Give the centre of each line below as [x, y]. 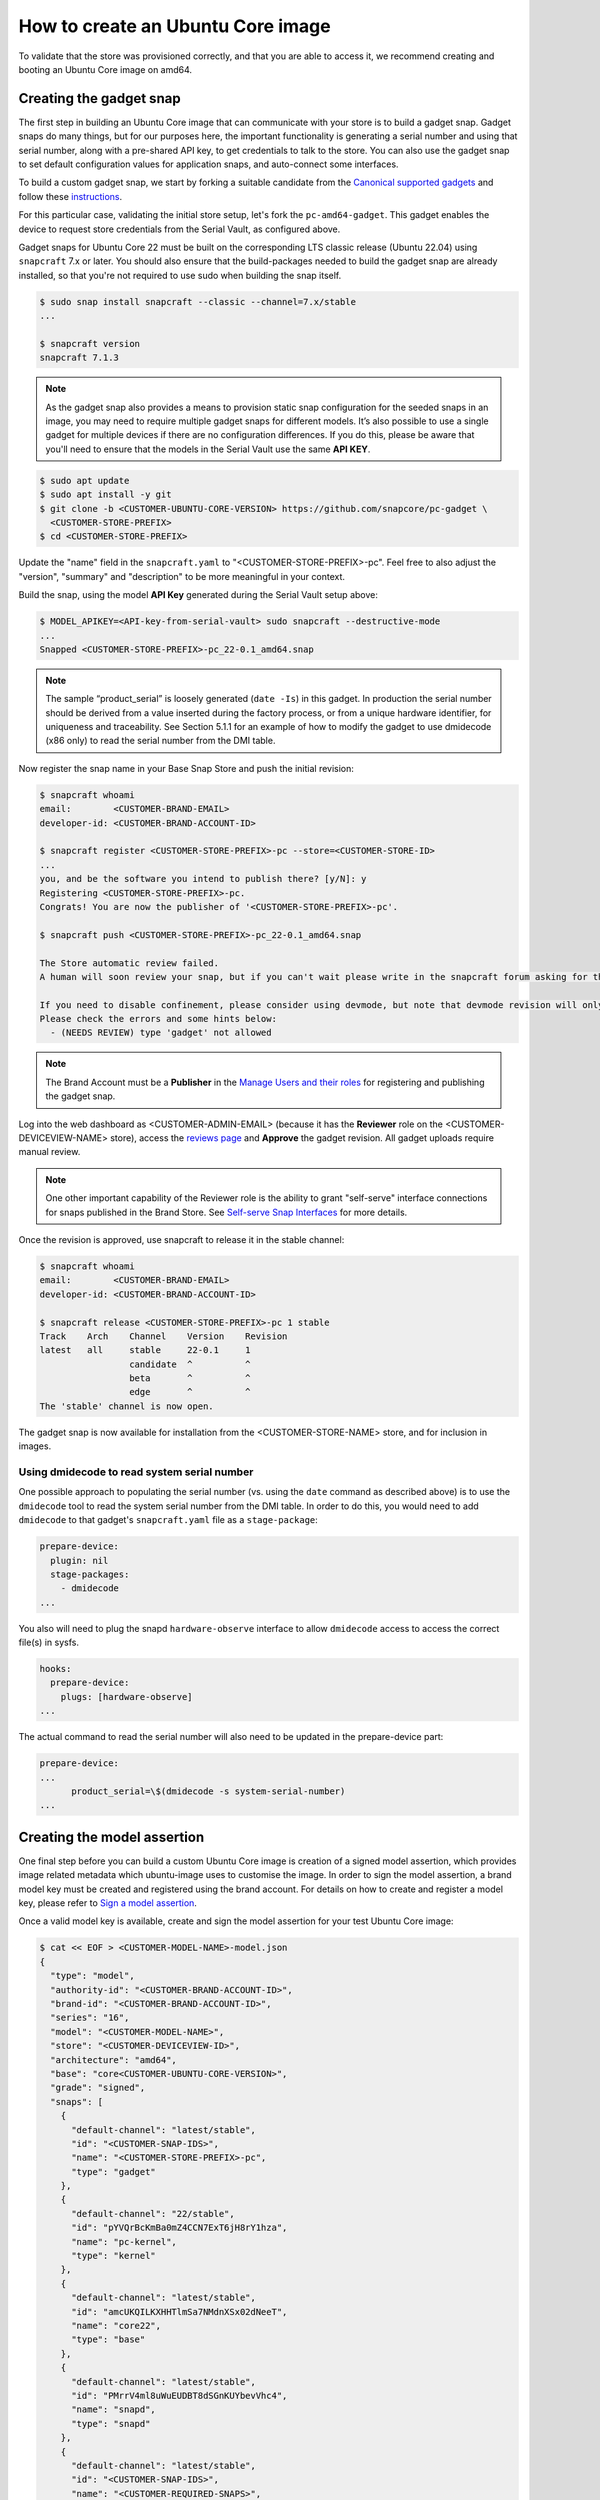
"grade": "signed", [98, 2088]
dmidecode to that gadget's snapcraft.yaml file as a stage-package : [168, 1520]
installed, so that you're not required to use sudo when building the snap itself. [180, 275]
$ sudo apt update [84, 480]
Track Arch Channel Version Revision [163, 1336]
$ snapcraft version [89, 343]
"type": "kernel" [114, 2256]
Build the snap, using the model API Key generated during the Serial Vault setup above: [198, 595]
